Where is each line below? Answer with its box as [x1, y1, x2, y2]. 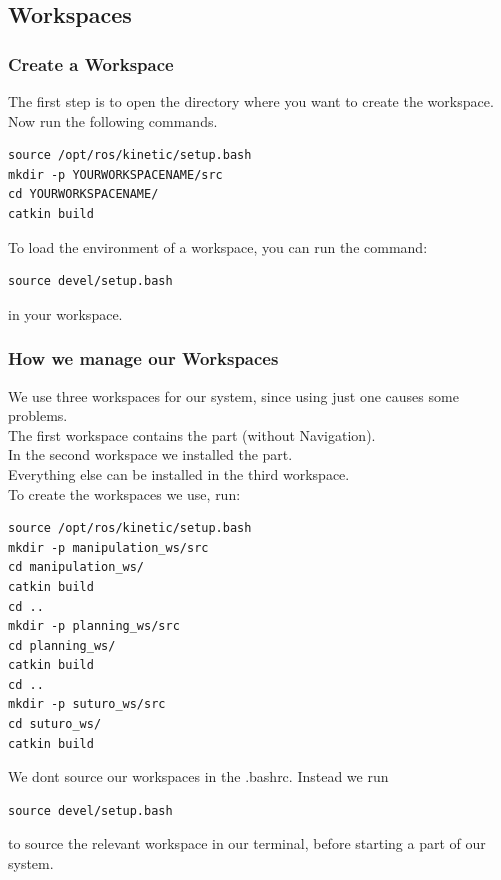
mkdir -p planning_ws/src [8, 619, 180, 634]
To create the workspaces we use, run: [8, 483, 241, 504]
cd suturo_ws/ [8, 717, 102, 732]
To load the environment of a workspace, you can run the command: [8, 236, 428, 257]
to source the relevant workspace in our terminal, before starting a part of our [8, 833, 486, 854]
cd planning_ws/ [8, 638, 116, 653]
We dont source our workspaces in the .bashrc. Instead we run [8, 766, 389, 787]
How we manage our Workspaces [8, 346, 279, 371]
